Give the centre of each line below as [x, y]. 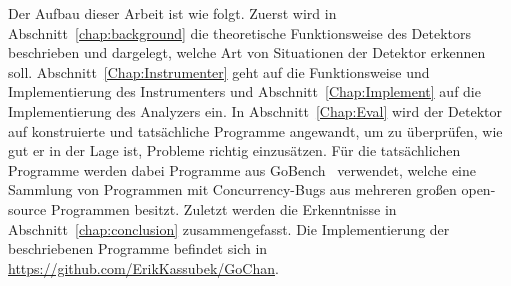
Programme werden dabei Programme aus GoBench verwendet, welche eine [242, 169]
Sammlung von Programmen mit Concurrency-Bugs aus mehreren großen [232, 189]
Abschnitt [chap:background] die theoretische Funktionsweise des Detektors [240, 32]
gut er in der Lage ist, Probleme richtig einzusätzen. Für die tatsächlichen [234, 150]
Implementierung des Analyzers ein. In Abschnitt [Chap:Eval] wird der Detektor [255, 110]
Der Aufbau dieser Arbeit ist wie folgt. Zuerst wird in [172, 13]
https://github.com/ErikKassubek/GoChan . [143, 267]
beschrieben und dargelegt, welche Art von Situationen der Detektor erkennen [247, 52]
